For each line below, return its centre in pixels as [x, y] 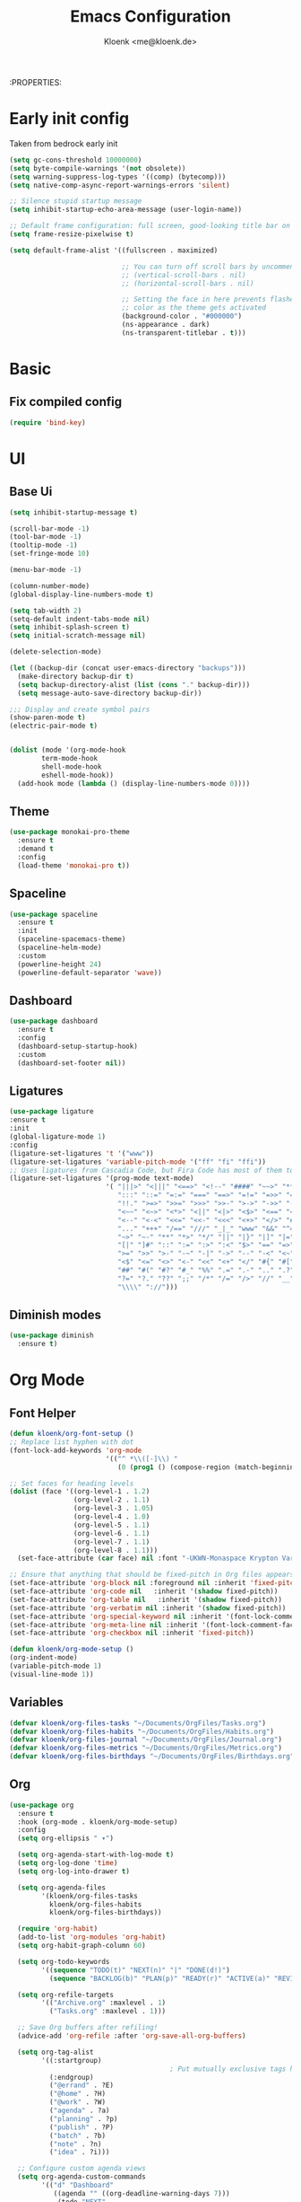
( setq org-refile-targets [66, 1995]
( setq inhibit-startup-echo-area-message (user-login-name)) [126, 210]
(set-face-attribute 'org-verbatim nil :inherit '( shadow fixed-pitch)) [148, 1608]
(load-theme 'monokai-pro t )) [73, 865]
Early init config [69, 119]
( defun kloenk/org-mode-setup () [72, 1650]
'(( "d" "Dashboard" [78, 2185]
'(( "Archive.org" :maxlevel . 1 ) [104, 2003]
